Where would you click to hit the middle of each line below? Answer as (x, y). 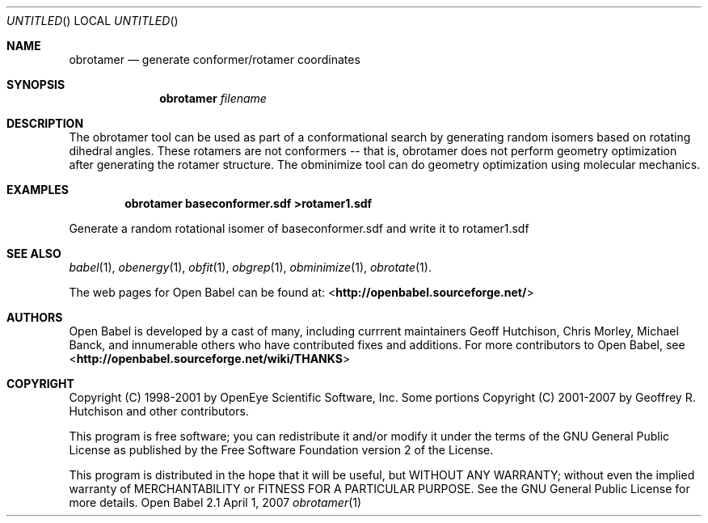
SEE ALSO (34, 253)
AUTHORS (35, 317)
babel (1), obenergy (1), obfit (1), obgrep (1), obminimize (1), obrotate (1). (250, 267)
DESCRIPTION (45, 123)
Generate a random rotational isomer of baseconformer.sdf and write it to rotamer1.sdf (299, 228)
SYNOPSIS (36, 84)
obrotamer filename (213, 98)
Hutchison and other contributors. (159, 411)
